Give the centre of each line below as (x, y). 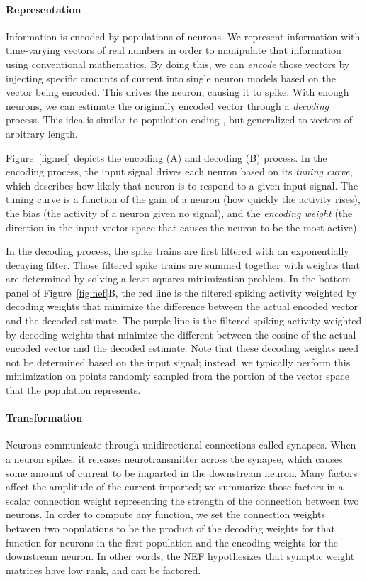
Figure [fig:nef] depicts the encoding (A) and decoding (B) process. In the (166, 157)
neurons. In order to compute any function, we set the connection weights (166, 514)
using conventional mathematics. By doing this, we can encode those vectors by (178, 64)
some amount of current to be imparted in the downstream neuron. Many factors (182, 472)
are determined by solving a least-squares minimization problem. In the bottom (178, 279)
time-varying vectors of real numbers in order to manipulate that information (174, 50)
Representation (44, 9)
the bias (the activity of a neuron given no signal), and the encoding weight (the (179, 213)
